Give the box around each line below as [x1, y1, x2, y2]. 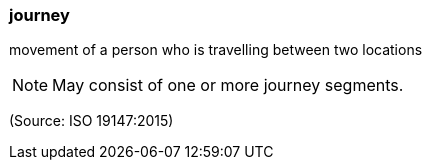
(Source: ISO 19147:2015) [9, 112, 174, 130]
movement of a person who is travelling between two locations [9, 41, 423, 59]
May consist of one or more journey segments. [52, 75, 404, 96]
